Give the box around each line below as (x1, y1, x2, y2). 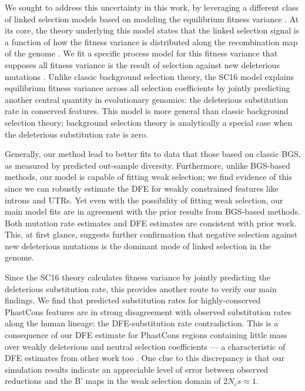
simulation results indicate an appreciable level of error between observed (5, 363, 269, 375)
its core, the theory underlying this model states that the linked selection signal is (5, 24, 300, 36)
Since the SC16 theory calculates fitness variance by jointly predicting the (5, 271, 270, 283)
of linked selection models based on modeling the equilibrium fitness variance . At (5, 12, 299, 25)
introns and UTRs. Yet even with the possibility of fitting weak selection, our (5, 193, 283, 206)
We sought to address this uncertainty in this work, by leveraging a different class (5, 1, 299, 13)
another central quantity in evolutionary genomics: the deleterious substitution (5, 93, 288, 105)
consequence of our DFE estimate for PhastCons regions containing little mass (5, 329, 287, 341)
